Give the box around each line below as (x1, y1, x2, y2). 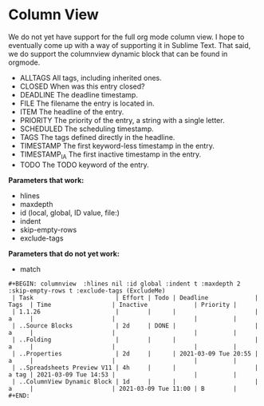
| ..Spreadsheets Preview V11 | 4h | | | (11, 364, 259, 372)
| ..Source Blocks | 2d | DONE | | (11, 321, 259, 329)
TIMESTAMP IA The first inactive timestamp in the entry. (19, 149, 202, 161)
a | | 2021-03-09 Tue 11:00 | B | (8, 384, 238, 392)
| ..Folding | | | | (11, 336, 259, 344)
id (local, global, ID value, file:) (19, 208, 120, 217)
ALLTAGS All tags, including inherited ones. (19, 73, 162, 82)
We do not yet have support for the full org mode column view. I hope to (8, 32, 245, 42)
